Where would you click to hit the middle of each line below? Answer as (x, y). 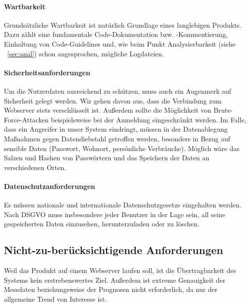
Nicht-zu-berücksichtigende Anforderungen (114, 250)
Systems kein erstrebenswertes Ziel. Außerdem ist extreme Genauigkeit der (115, 280)
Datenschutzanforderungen (50, 186)
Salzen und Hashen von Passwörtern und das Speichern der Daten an (107, 158)
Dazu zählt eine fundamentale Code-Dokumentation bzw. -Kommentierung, (116, 34)
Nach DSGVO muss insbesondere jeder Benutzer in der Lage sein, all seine (115, 214)
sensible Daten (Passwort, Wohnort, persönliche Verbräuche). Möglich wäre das (122, 148)
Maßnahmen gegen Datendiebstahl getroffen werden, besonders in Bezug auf (117, 138)
